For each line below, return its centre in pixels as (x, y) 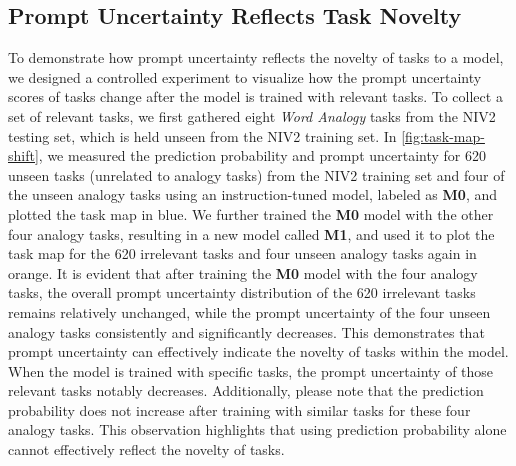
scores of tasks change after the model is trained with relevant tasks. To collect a (255, 96)
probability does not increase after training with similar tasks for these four (239, 409)
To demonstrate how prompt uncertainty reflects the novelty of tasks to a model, (256, 57)
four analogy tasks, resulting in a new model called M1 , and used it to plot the (251, 233)
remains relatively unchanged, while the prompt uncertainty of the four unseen (249, 311)
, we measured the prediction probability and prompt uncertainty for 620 (262, 155)
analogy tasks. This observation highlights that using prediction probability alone (257, 429)
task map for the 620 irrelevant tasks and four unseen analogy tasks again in (242, 253)
